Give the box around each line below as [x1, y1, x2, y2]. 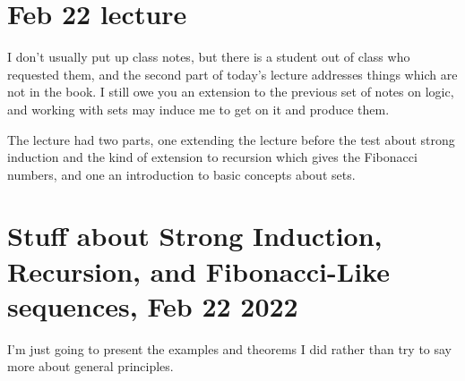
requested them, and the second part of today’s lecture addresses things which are [7, 64, 458, 83]
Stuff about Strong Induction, [7, 217, 383, 254]
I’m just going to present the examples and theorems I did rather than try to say [7, 339, 452, 358]
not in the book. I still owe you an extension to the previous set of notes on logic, [7, 82, 454, 101]
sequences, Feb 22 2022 [7, 287, 298, 324]
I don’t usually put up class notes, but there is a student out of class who [7, 47, 410, 66]
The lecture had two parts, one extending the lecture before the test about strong [7, 130, 455, 148]
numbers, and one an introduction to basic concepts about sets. [7, 165, 356, 183]
